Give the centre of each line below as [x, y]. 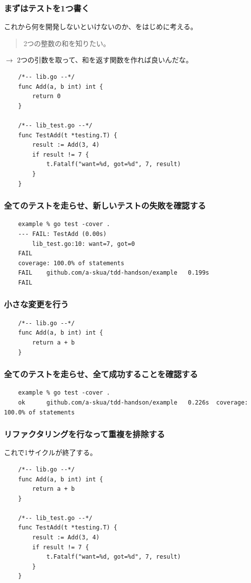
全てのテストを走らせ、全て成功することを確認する [101, 374]
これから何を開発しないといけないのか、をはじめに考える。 [101, 27]
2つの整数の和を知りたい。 [67, 43]
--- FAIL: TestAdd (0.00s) [62, 234]
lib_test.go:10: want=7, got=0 [84, 244]
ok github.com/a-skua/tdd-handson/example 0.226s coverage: [133, 402]
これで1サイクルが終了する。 [50, 452]
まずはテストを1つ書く [47, 8]
